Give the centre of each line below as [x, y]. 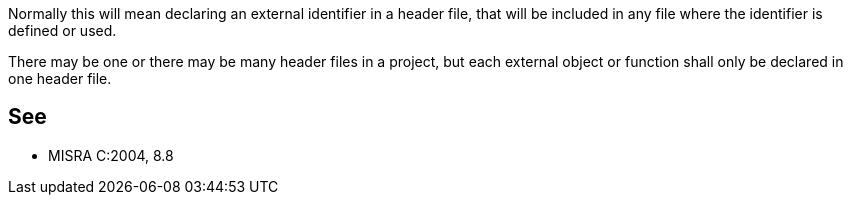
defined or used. [62, 30]
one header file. [60, 78]
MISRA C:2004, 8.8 [111, 155]
